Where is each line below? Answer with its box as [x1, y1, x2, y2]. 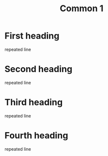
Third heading [4, 97, 63, 108]
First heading [4, 30, 60, 41]
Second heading [4, 64, 73, 75]
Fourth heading [4, 130, 68, 141]
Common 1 [60, 3, 104, 14]
